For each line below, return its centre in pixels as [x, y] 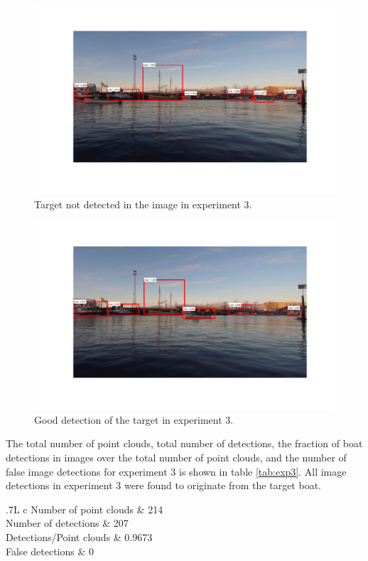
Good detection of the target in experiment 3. [134, 419]
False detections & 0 [50, 551]
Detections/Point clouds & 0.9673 [79, 536]
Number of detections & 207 [67, 523]
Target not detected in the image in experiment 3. [143, 204]
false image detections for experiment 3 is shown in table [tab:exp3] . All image [176, 471]
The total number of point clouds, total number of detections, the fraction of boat [184, 443]
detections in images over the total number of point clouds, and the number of [176, 457]
